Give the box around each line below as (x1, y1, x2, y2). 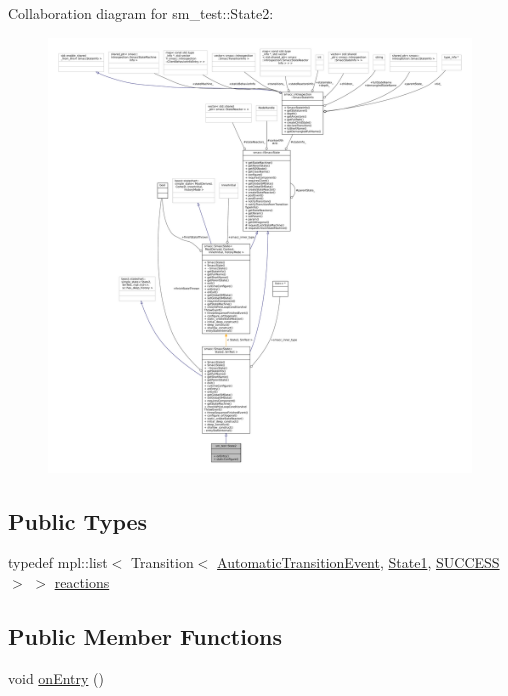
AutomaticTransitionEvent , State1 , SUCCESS (217, 552, 500, 573)
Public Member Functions (8, 621, 282, 651)
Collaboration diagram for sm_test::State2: (8, 3, 274, 23)
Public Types (8, 505, 148, 536)
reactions (54, 572, 110, 593)
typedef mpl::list (8, 552, 108, 573)
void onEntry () (8, 667, 104, 688)
